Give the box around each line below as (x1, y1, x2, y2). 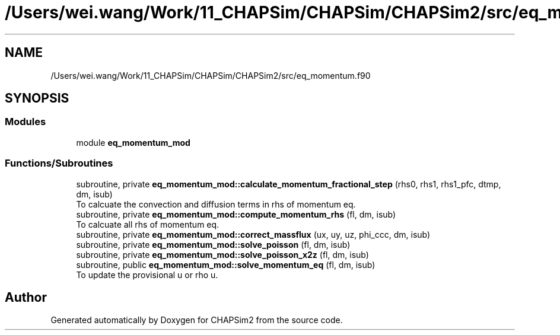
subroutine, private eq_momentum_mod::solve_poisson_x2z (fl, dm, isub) (76, 249, 369, 260)
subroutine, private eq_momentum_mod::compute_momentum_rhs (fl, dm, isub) (76, 209, 396, 219)
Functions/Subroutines (5, 157, 113, 170)
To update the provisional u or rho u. (76, 269, 218, 280)
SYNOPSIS (5, 91, 69, 106)
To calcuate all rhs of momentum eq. (76, 219, 219, 229)
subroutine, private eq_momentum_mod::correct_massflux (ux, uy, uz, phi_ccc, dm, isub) (76, 229, 431, 240)
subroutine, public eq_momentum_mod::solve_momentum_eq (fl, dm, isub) (76, 259, 376, 270)
